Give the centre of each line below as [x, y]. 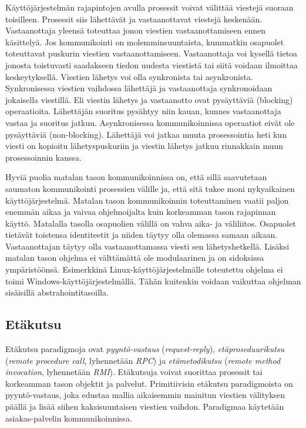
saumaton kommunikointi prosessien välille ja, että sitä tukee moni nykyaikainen [150, 188]
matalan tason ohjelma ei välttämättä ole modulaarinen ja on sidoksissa [135, 258]
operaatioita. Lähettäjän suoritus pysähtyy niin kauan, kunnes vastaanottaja [143, 111]
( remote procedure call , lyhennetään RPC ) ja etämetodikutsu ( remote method [143, 360]
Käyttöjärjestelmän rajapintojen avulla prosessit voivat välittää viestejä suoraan [149, 7]
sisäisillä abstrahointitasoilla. [57, 292]
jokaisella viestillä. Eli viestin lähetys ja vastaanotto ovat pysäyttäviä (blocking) [149, 99]
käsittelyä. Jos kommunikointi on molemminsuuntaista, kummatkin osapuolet [145, 42]
